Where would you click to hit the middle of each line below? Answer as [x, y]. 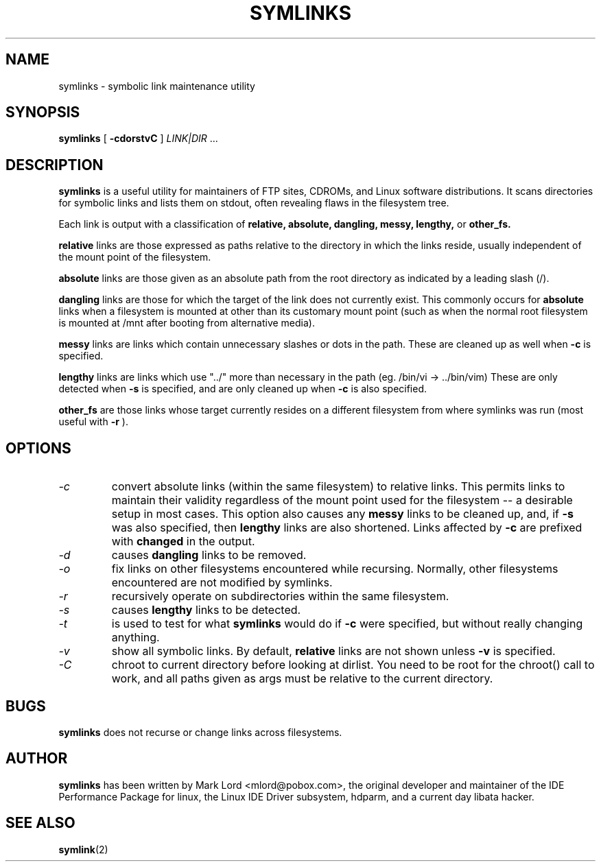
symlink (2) [83, 849]
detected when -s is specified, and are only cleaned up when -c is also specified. [243, 389]
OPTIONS [38, 448]
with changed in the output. [183, 542]
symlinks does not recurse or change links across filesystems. [200, 732]
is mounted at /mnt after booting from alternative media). [187, 323]
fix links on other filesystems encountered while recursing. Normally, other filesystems [335, 569]
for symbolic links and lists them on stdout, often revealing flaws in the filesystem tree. [254, 203]
